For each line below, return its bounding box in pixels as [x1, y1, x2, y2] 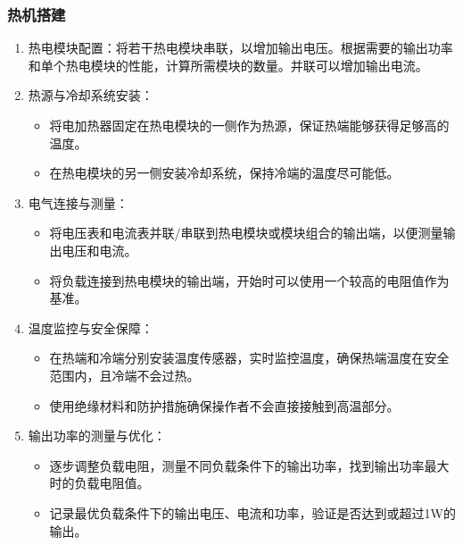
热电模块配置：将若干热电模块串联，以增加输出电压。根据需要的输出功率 [28, 38, 453, 57]
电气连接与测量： [28, 193, 128, 212]
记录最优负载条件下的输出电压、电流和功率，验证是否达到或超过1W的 [49, 503, 456, 522]
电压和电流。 [62, 240, 137, 259]
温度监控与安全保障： [28, 318, 153, 337]
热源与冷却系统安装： [28, 86, 153, 105]
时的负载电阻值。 [49, 474, 150, 492]
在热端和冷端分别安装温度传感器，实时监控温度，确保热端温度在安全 [49, 348, 450, 367]
